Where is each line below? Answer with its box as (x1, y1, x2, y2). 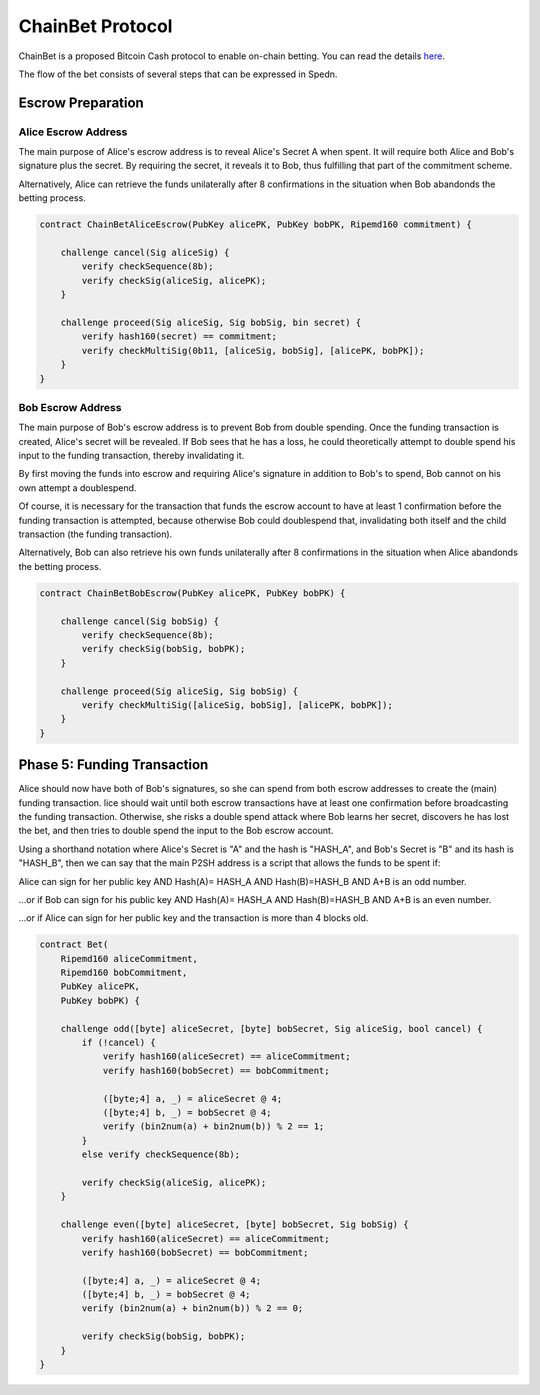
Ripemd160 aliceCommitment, (60, 953, 199, 964)
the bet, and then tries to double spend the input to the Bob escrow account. (18, 825, 334, 837)
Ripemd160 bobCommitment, (60, 967, 188, 979)
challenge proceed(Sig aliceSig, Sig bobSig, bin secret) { (60, 316, 362, 328)
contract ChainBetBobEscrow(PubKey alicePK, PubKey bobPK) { (39, 587, 346, 599)
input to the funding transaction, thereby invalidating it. (18, 450, 245, 462)
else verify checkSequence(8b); (81, 1149, 240, 1160)
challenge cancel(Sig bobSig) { (60, 615, 220, 627)
